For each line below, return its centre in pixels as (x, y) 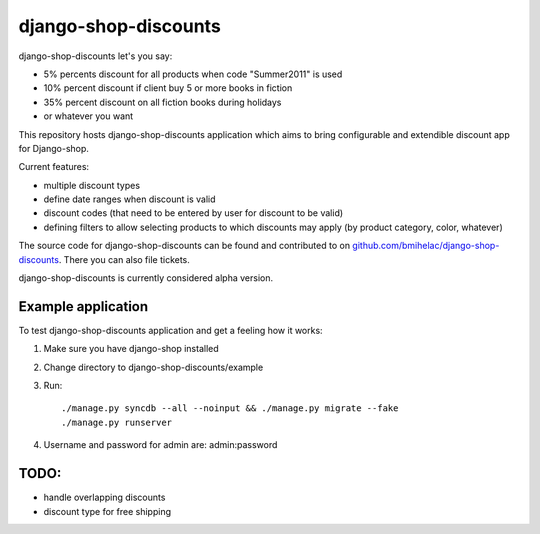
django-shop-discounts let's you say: (95, 56)
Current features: (54, 167)
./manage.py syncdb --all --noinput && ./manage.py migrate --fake (230, 408)
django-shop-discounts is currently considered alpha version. (146, 278)
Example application (83, 306)
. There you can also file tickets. (124, 259)
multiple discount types (91, 185)
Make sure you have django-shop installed (131, 349)
